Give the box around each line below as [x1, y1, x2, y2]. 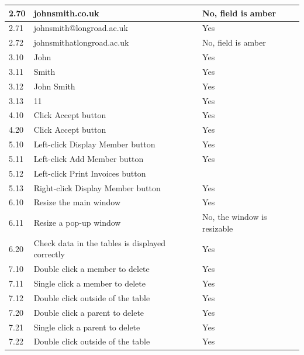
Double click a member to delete [33, 263, 150, 275]
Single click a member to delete [33, 277, 146, 289]
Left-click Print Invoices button [33, 167, 146, 179]
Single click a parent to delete [33, 320, 140, 333]
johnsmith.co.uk [33, 6, 99, 19]
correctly [33, 248, 65, 260]
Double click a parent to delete [33, 306, 144, 318]
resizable [202, 222, 233, 234]
